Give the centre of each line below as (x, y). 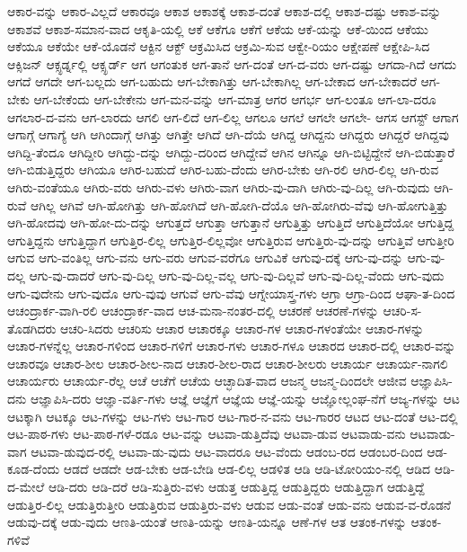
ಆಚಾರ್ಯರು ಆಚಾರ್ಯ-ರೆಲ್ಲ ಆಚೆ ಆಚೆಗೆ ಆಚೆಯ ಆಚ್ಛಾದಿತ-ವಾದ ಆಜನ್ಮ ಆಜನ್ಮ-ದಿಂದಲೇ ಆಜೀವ (207, 381)
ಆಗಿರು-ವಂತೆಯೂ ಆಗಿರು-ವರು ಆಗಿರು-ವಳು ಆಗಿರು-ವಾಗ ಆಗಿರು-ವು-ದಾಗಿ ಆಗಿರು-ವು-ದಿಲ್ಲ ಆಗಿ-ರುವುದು (219, 187)
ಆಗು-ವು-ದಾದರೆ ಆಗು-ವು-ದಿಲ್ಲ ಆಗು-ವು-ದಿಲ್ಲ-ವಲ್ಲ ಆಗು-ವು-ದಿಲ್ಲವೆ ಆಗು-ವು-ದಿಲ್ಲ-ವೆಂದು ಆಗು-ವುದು (237, 275)
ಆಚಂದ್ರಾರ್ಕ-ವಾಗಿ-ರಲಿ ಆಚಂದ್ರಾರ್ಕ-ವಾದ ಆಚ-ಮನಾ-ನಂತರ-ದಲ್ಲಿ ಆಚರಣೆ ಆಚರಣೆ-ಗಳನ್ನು (193, 311)
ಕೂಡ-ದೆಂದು (34, 469)
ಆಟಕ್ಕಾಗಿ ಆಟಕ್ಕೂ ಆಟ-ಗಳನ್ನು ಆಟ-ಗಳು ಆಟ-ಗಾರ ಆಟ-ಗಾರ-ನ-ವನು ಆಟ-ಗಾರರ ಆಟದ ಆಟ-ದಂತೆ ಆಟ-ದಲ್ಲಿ (233, 416)
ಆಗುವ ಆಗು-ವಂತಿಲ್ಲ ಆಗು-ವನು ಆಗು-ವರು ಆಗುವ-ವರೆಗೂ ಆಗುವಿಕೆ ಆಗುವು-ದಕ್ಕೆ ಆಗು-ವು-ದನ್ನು (205, 258)
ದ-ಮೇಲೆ (26, 487)
